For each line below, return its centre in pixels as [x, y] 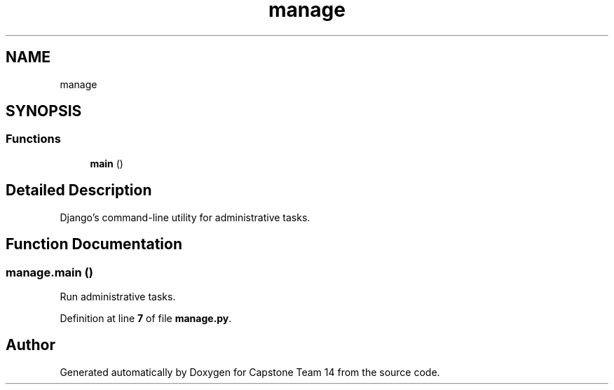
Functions [33, 139]
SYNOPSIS [44, 111]
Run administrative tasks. [118, 296]
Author [30, 345]
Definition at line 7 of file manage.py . [146, 318]
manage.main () [49, 272]
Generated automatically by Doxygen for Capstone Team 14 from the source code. [250, 372]
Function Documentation [94, 244]
